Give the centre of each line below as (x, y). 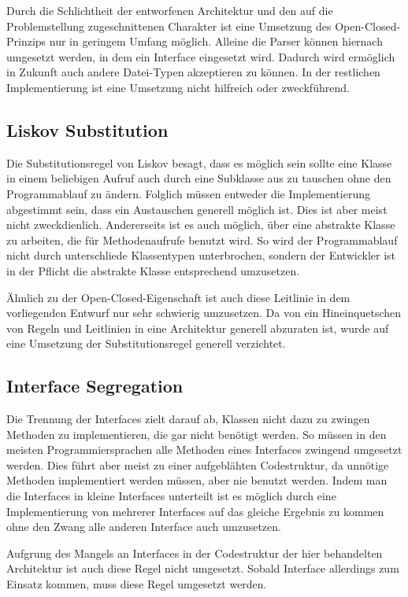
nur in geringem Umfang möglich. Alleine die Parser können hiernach (216, 41)
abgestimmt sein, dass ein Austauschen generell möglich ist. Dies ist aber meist (197, 209)
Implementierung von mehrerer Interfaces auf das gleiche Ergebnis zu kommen (195, 511)
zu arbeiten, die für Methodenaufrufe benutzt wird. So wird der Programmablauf (202, 240)
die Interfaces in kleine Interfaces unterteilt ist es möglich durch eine (171, 496)
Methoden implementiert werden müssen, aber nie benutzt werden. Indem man (197, 480)
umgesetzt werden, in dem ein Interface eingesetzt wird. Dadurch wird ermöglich (201, 56)
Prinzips (26, 41)
